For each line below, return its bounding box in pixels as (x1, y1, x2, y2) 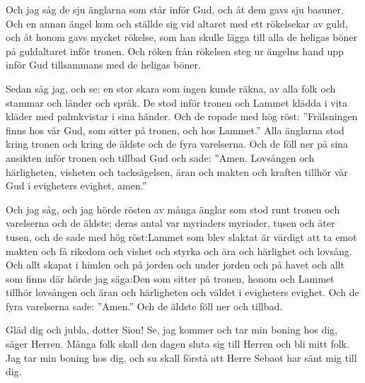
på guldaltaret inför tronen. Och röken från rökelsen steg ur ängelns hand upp (6, 43, 344, 58)
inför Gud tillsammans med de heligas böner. (6, 57, 201, 72)
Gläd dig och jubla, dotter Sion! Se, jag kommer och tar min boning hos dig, (6, 322, 337, 337)
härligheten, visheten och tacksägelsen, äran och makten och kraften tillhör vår (6, 164, 348, 179)
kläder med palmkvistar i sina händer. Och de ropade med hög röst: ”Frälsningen (6, 109, 358, 124)
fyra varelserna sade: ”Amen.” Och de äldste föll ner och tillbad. (6, 298, 283, 313)
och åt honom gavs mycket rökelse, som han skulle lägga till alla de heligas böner (6, 30, 358, 45)
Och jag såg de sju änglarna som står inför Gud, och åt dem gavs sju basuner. (6, 2, 344, 16)
